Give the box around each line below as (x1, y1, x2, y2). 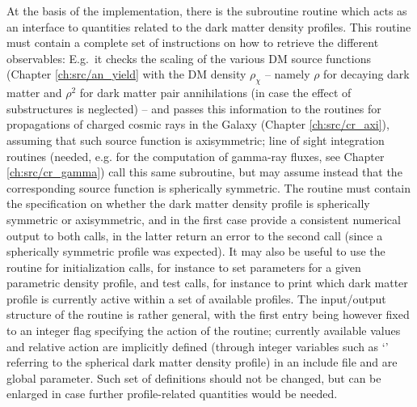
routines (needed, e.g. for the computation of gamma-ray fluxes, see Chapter (6, 147, 385, 164)
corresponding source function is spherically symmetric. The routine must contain (6, 179, 411, 196)
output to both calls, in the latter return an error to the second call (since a (6, 227, 383, 244)
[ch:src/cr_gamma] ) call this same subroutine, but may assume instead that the (6, 163, 402, 180)
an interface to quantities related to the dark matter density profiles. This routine (6, 18, 411, 35)
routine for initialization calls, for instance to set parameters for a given (6, 258, 361, 275)
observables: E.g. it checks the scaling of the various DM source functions (6, 49, 371, 66)
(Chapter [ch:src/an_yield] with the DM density (6, 66, 246, 83)
